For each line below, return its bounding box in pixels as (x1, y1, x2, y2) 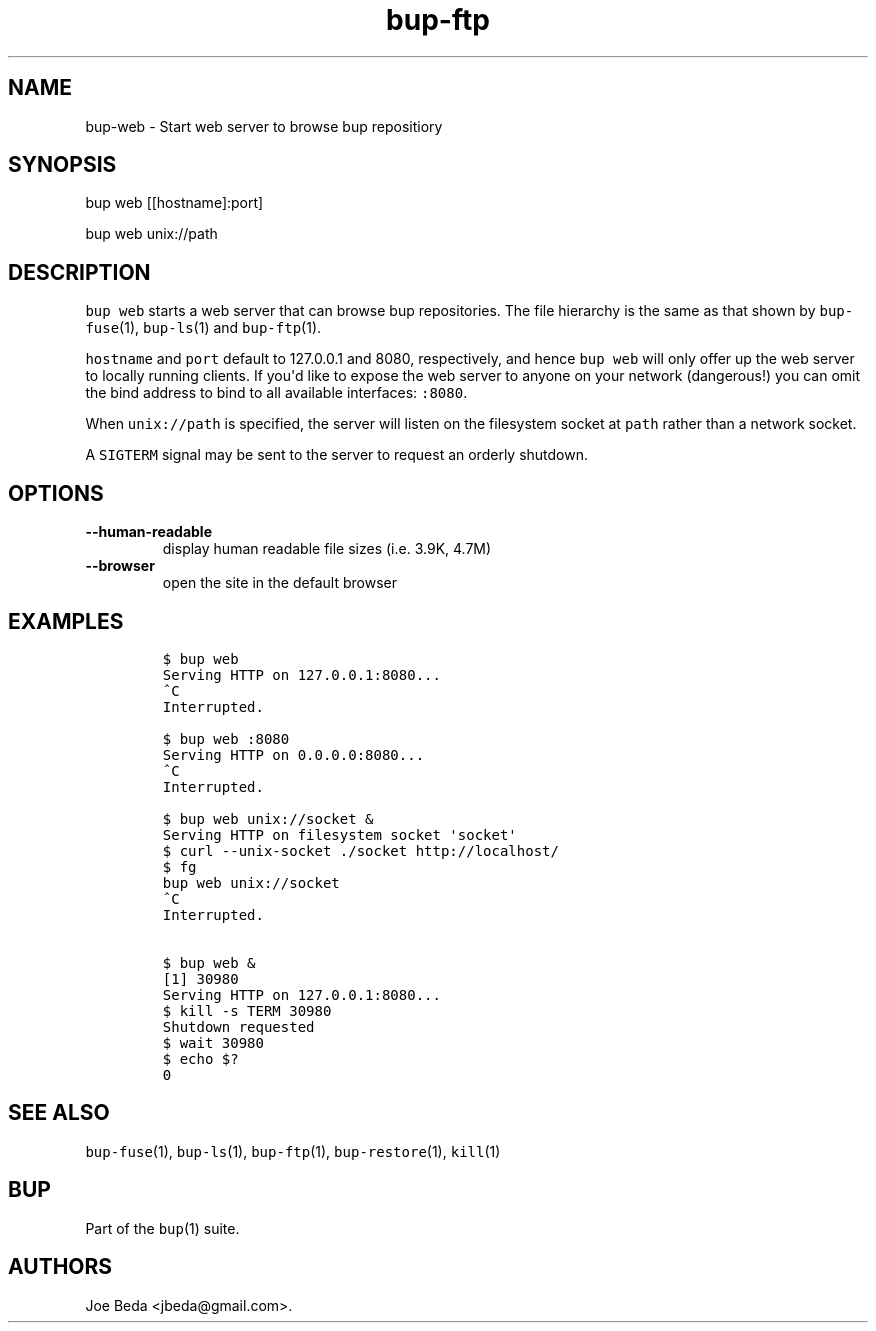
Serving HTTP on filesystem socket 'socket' (162, 826, 517, 843)
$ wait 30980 (162, 1034, 264, 1051)
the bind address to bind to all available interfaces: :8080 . (85, 384, 468, 402)
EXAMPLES (8, 608, 124, 634)
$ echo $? (162, 1050, 239, 1067)
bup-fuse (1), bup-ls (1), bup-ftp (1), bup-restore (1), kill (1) (85, 1142, 501, 1160)
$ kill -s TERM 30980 (162, 1002, 332, 1019)
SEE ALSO (8, 1100, 110, 1126)
